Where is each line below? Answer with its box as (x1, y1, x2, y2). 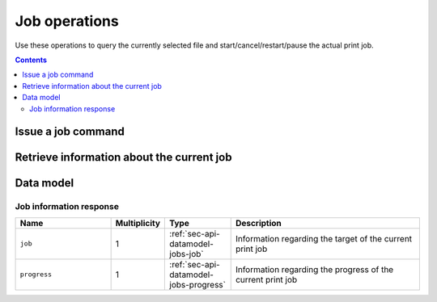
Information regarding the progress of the (235, 263, 394, 275)
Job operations (15, 12, 119, 30)
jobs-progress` (169, 279, 227, 290)
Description (235, 217, 282, 229)
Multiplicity (115, 217, 161, 229)
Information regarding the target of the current (235, 233, 413, 244)
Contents (15, 55, 48, 65)
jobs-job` (169, 248, 204, 259)
